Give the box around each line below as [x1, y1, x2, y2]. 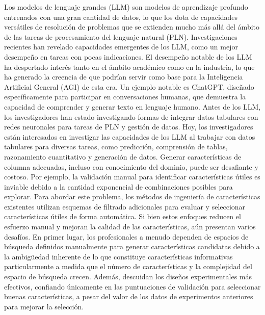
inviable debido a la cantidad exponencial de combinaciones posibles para [4, 181, 233, 192]
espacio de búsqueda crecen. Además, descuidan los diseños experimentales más [4, 271, 252, 282]
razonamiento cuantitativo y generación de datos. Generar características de [4, 151, 242, 162]
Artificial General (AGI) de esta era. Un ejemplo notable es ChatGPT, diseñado [4, 81, 254, 92]
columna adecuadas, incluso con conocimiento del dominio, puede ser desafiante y [4, 161, 258, 172]
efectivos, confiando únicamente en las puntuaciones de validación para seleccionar [4, 281, 261, 292]
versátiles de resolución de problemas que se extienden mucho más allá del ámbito [4, 21, 260, 32]
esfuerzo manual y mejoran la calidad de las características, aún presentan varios [4, 221, 256, 232]
